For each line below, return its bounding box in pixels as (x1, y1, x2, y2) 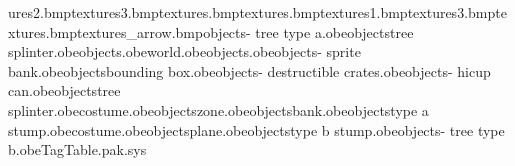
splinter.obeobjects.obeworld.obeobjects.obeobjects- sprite (8, 41, 361, 62)
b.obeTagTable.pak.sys (8, 139, 147, 160)
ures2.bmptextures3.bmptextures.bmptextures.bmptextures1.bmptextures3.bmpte (8, 2, 507, 22)
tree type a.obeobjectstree (255, 21, 414, 42)
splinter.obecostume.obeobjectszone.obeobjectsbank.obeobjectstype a (8, 99, 429, 120)
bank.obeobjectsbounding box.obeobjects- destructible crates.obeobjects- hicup (8, 60, 491, 81)
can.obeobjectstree (8, 80, 121, 101)
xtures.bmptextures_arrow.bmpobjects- (8, 21, 251, 42)
